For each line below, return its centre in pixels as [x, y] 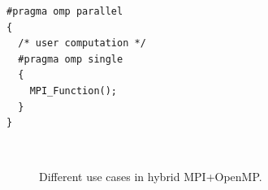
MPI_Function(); [73, 91]
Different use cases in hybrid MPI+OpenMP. [151, 177]
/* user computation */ [82, 43]
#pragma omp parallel [65, 11]
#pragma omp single [71, 59]
